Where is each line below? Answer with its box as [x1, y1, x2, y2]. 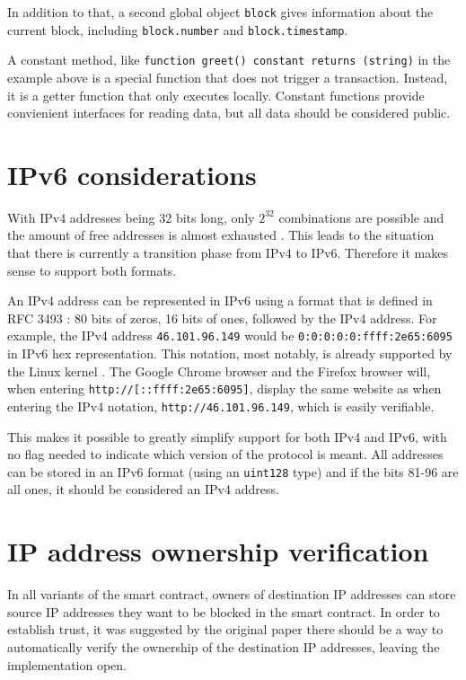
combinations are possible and [278, 208, 444, 226]
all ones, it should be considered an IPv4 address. [7, 480, 279, 499]
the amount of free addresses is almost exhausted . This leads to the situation [7, 225, 435, 244]
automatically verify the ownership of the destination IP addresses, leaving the [7, 637, 440, 656]
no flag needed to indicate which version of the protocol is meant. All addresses [7, 445, 444, 464]
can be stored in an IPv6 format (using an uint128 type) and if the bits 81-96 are [7, 462, 459, 481]
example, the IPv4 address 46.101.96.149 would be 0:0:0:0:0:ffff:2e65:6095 [7, 326, 453, 345]
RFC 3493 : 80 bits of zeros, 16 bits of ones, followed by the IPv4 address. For [7, 308, 437, 327]
